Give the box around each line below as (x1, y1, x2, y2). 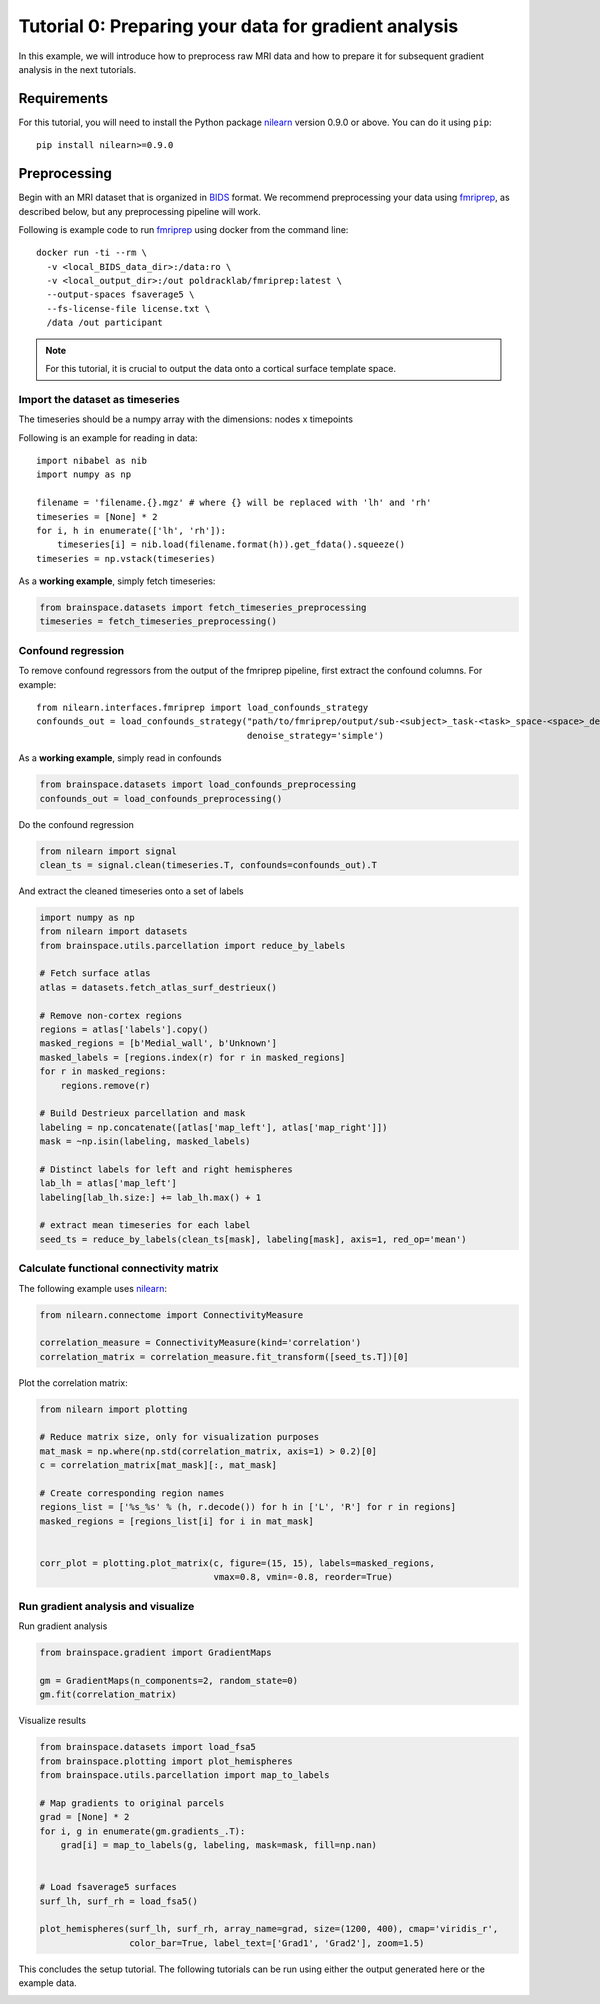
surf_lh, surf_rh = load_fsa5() (39, 1895, 199, 1907)
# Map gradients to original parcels (39, 1797, 225, 1809)
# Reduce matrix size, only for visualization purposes (39, 1431, 320, 1443)
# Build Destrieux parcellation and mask (39, 1108, 246, 1119)
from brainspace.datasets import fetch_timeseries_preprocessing (39, 602, 367, 614)
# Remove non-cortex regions (39, 1010, 183, 1021)
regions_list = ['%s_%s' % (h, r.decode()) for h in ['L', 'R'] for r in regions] (39, 1501, 457, 1513)
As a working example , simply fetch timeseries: (18, 575, 216, 587)
